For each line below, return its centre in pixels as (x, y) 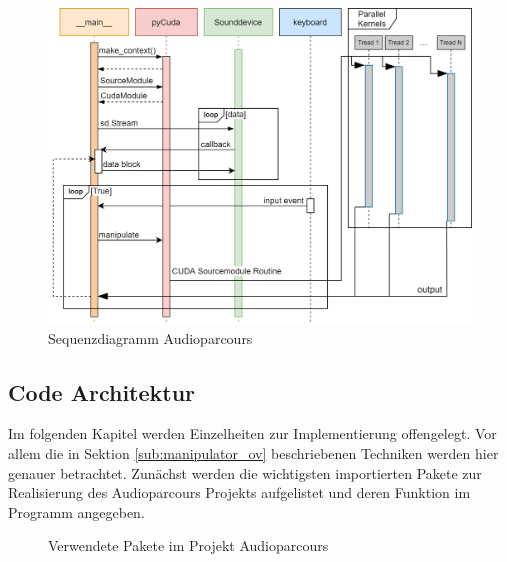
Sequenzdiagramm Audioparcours (150, 337)
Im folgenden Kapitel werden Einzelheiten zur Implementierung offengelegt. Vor (252, 433)
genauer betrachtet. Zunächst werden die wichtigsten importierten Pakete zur (245, 472)
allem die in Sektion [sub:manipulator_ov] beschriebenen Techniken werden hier (253, 452)
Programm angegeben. (76, 511)
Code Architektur (102, 391)
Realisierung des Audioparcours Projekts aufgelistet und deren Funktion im (239, 492)
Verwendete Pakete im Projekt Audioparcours (188, 545)
